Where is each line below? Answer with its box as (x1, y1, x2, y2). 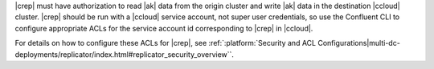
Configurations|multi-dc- (317, 39, 401, 48)
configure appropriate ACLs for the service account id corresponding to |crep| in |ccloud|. (14, 23, 313, 33)
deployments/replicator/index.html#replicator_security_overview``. (14, 49, 235, 59)
